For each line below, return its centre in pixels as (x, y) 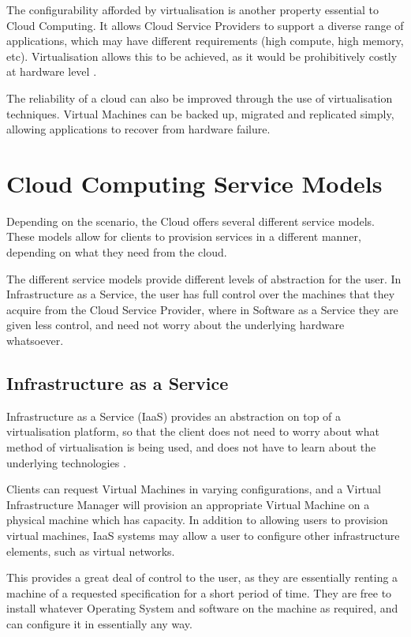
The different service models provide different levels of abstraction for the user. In (204, 278)
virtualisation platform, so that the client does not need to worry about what (193, 431)
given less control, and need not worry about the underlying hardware (176, 325)
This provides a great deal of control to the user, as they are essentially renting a (202, 577)
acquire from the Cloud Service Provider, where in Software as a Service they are (202, 309)
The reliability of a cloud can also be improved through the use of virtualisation (200, 97)
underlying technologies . (66, 462)
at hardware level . (52, 71)
